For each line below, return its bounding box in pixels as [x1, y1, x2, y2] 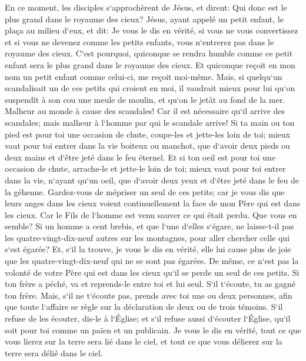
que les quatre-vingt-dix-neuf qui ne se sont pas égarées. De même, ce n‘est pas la [5, 255, 299, 267]
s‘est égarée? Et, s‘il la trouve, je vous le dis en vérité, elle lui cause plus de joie [5, 243, 291, 255]
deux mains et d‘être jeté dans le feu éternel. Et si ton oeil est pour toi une [5, 151, 275, 163]
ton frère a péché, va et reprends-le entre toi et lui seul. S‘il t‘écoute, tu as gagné [5, 278, 295, 290]
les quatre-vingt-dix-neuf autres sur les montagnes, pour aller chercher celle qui [5, 231, 290, 243]
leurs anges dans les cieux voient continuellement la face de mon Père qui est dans [5, 197, 301, 209]
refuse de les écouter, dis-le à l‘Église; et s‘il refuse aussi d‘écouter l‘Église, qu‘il [5, 312, 291, 325]
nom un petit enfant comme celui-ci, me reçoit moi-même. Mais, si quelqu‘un [5, 70, 282, 82]
